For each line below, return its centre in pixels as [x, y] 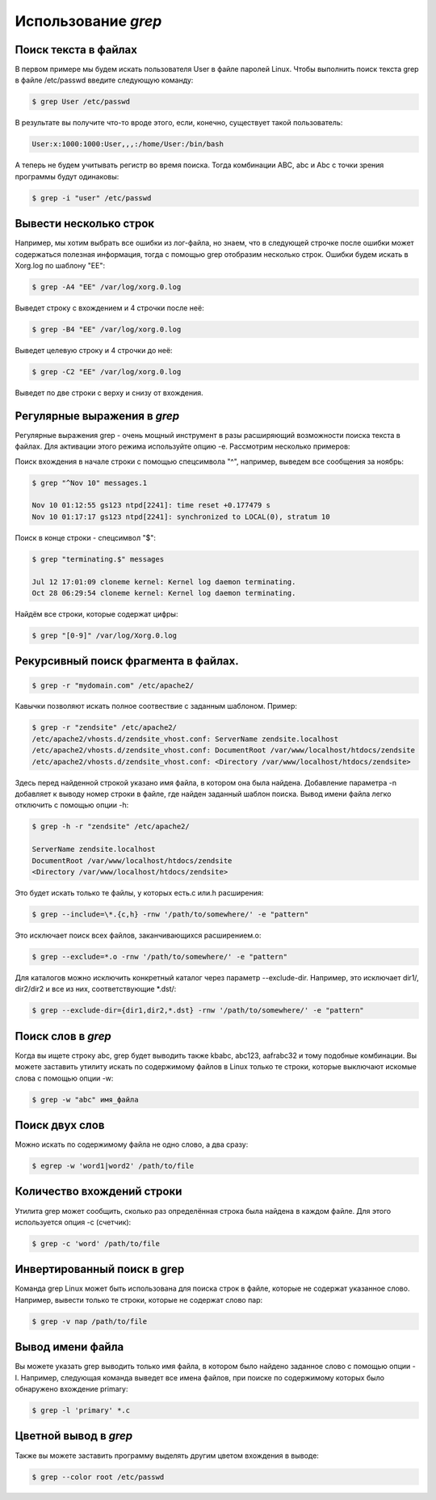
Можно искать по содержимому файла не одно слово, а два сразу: [132, 1144]
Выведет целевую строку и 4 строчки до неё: [94, 350]
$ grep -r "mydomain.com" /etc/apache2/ [113, 685]
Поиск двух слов [60, 1125]
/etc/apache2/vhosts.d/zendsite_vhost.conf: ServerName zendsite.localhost [185, 739]
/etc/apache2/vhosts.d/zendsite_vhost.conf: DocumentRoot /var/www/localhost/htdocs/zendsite [224, 750]
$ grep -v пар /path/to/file [90, 1321]
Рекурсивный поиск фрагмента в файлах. [127, 662]
